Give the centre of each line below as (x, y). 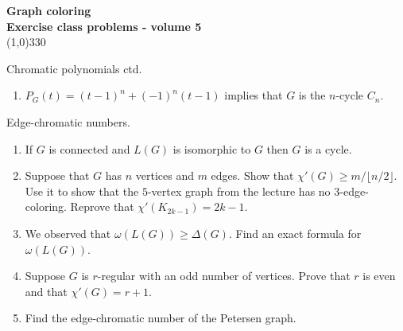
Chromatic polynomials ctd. (74, 68)
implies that (254, 95)
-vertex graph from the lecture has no (239, 191)
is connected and (89, 148)
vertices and (165, 175)
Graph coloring (49, 10)
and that (46, 291)
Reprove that (102, 206)
